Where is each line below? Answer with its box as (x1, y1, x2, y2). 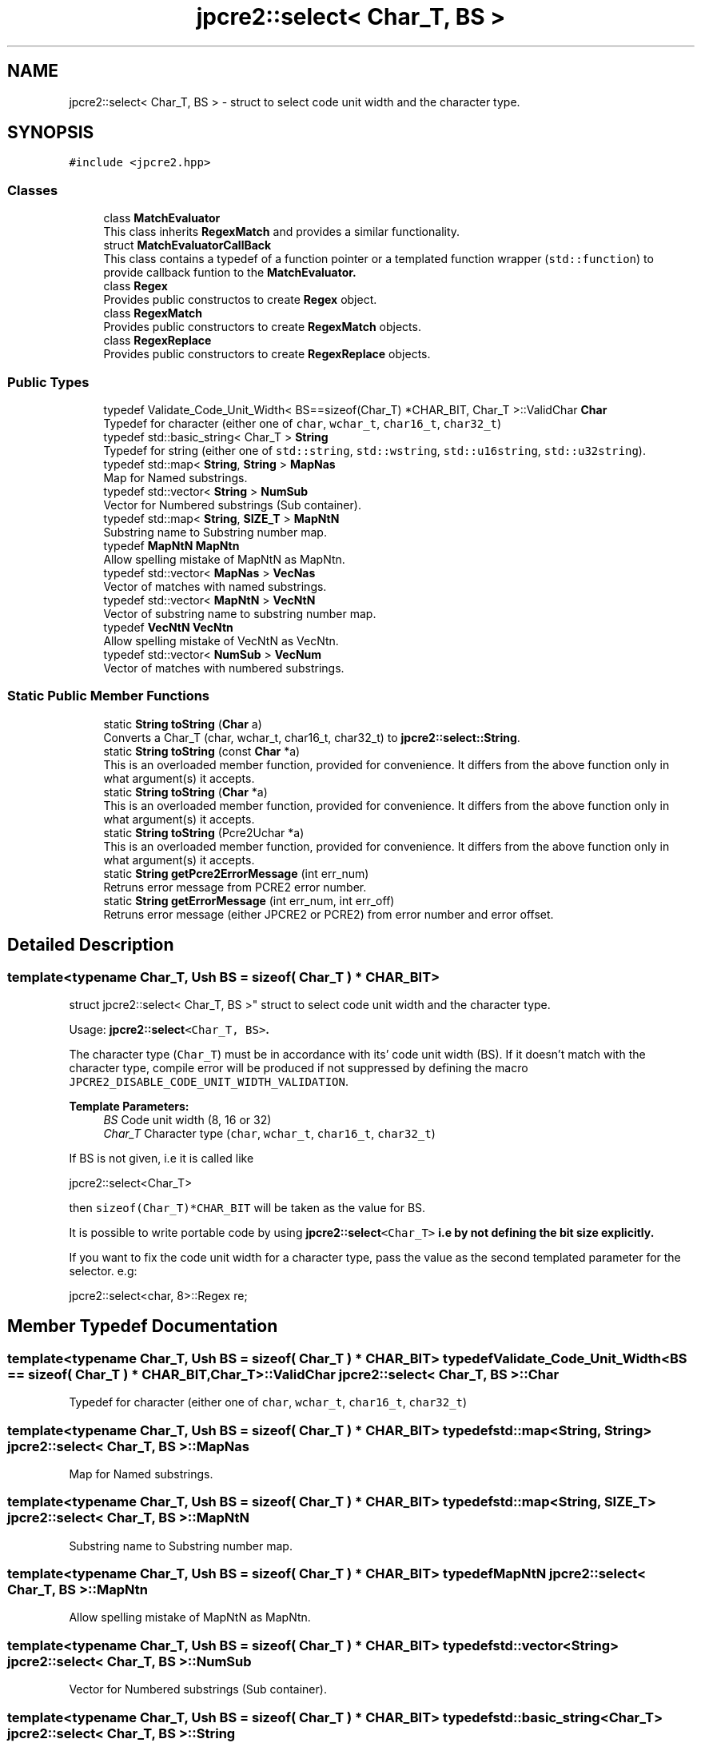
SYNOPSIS (7, 122, 94, 143)
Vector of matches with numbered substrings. (103, 660, 345, 675)
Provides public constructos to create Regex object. (103, 293, 377, 307)
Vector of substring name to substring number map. (103, 606, 376, 620)
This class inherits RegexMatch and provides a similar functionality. (103, 225, 460, 239)
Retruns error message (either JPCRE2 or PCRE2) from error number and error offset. (103, 907, 554, 921)
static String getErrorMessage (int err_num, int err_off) (103, 893, 395, 907)
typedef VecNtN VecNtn (103, 620, 233, 634)
